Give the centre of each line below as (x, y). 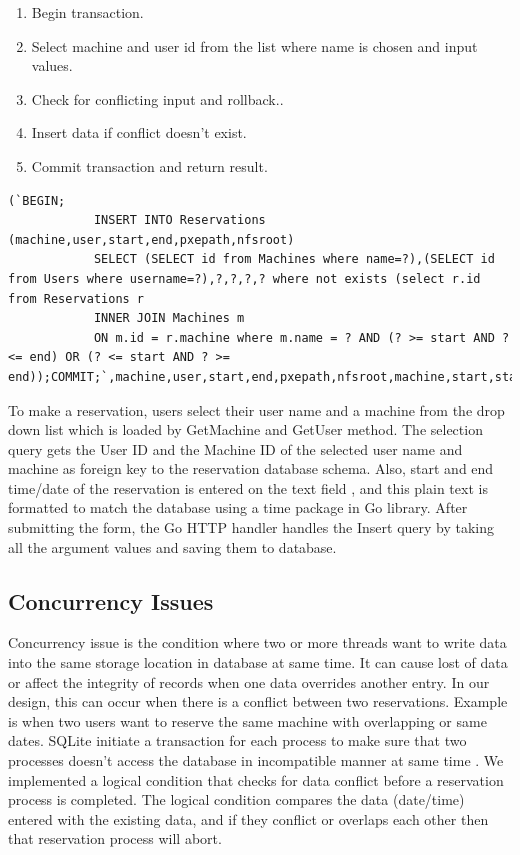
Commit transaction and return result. (149, 165)
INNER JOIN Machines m (169, 318)
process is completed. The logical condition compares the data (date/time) (236, 799)
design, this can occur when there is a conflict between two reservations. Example (258, 701)
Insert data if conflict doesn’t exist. (139, 132)
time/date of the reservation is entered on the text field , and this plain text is (248, 487)
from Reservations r (76, 298)
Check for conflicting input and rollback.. (157, 98)
